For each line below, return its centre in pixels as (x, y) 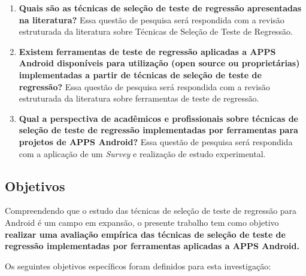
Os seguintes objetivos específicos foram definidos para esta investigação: (138, 266)
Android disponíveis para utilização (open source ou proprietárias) (159, 63)
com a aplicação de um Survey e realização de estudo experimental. (142, 153)
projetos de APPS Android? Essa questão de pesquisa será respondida (156, 141)
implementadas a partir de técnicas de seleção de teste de (140, 74)
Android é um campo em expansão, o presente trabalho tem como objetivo (142, 222)
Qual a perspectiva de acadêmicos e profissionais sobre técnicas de (158, 118)
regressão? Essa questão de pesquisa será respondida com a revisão (144, 86)
